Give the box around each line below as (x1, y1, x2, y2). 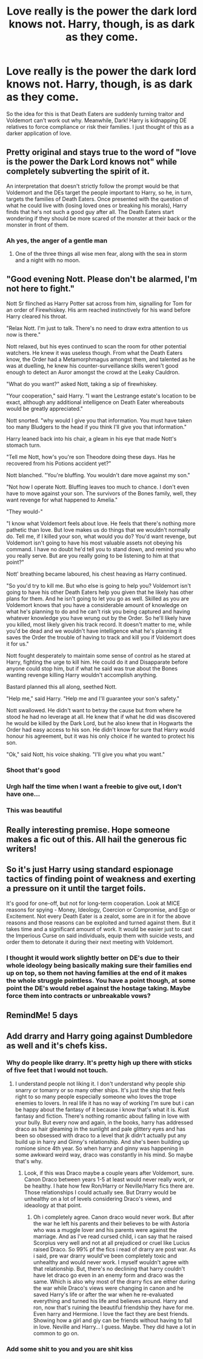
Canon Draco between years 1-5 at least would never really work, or (24, 1175, 195, 1183)
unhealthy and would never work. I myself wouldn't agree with (33, 1258, 189, 1265)
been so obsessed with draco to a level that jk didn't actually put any (15, 1132, 187, 1139)
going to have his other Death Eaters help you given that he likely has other (6, 588, 194, 596)
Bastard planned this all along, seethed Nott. (6, 683, 117, 690)
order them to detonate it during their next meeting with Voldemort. (6, 938, 174, 946)
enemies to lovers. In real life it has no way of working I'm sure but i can (15, 1099, 195, 1107)
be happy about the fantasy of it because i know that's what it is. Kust (15, 1106, 190, 1113)
